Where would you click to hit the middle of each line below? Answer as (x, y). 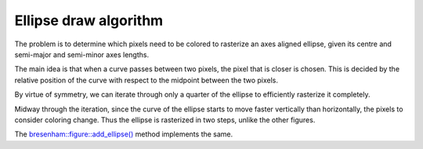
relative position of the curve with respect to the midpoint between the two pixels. (146, 80)
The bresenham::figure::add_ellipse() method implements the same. (124, 134)
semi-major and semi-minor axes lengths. (81, 54)
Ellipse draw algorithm (89, 20)
